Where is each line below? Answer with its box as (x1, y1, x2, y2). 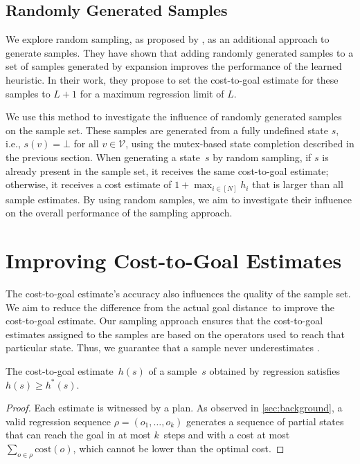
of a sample (148, 363, 197, 378)
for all (73, 136, 99, 151)
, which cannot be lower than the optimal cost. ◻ (73, 440, 285, 455)
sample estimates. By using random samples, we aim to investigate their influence (6, 192, 352, 206)
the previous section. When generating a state (6, 149, 201, 164)
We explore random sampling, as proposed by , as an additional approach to (6, 32, 330, 46)
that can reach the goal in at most (6, 427, 151, 442)
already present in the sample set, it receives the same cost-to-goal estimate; (6, 163, 329, 178)
